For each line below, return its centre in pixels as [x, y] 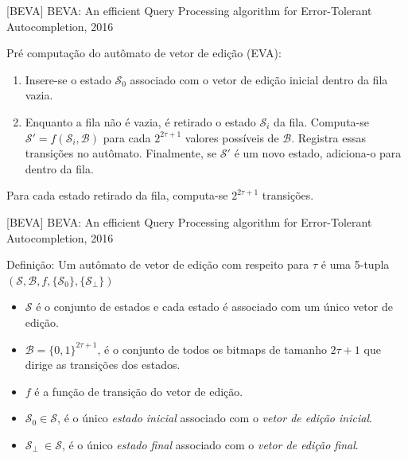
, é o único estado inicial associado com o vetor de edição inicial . [215, 418]
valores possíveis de [232, 137]
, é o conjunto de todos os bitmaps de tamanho [212, 349]
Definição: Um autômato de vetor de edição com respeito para [158, 264]
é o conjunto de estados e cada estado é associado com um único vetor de [214, 307]
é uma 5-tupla [355, 264]
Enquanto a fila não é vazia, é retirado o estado [140, 121]
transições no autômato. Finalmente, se [121, 153]
